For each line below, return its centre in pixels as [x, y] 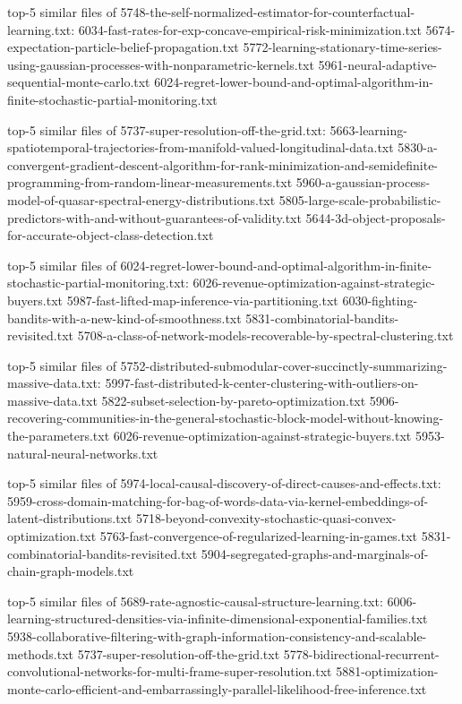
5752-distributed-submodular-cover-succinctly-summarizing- [284, 365]
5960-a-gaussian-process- [363, 182]
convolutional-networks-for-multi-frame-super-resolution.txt [170, 671]
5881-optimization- [387, 671]
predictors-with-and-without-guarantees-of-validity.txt [154, 217]
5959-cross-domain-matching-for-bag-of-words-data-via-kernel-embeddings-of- [218, 500]
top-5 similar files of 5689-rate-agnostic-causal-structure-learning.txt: [195, 601]
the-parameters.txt [59, 436]
